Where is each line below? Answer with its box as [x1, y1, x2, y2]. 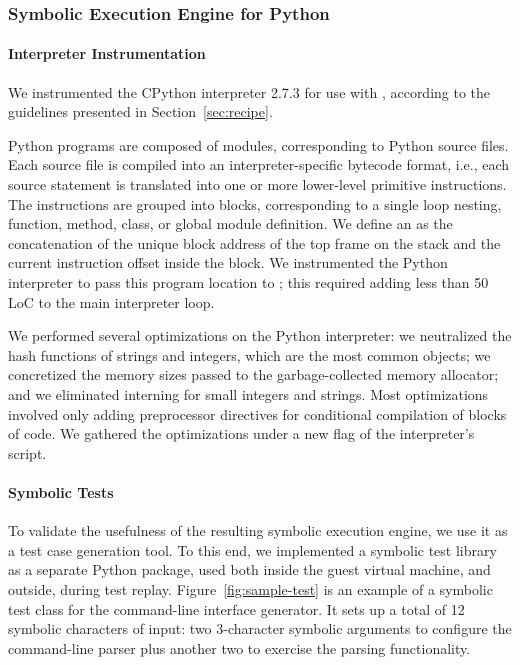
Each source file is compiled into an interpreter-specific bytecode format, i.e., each [8, 154, 510, 175]
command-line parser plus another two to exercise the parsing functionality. [8, 637, 471, 658]
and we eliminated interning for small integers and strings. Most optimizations [8, 383, 489, 404]
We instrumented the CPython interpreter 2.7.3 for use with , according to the [8, 81, 491, 102]
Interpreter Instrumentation [8, 43, 206, 64]
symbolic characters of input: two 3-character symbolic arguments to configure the [8, 618, 512, 639]
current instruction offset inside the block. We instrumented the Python [8, 252, 448, 273]
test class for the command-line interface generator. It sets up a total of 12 [8, 598, 465, 619]
